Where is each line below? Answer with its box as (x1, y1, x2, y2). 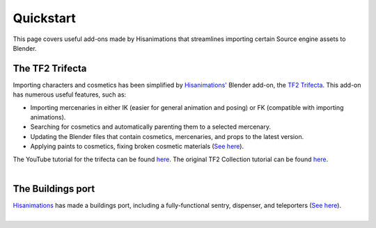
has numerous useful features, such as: (13, 90, 127, 99)
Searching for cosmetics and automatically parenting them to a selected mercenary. (30, 122, 272, 131)
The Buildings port (13, 183, 95, 195)
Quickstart (13, 10, 77, 26)
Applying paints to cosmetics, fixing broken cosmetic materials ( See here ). (30, 142, 244, 151)
